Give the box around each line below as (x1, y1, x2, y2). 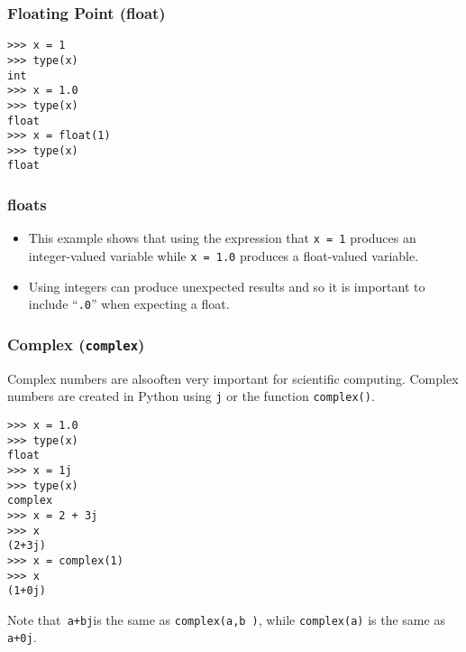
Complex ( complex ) (7, 332, 145, 355)
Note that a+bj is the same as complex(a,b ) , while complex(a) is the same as (7, 610, 445, 629)
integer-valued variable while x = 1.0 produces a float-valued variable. (28, 247, 419, 265)
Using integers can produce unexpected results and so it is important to (28, 276, 425, 295)
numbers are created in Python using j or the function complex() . (7, 387, 375, 405)
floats (7, 193, 47, 216)
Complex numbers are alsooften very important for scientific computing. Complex (7, 368, 459, 387)
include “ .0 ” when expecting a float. (28, 294, 230, 313)
